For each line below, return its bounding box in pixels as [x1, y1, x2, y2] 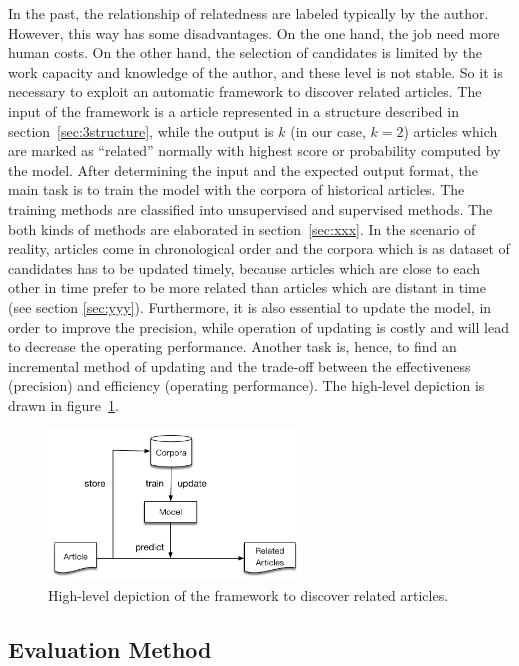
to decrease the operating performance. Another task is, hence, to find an [8, 336, 457, 357]
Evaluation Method [8, 633, 212, 664]
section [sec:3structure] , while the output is [8, 120, 274, 141]
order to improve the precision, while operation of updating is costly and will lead [8, 316, 509, 337]
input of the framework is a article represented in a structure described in [8, 100, 459, 121]
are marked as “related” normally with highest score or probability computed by [8, 140, 501, 161]
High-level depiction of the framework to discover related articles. [48, 584, 449, 605]
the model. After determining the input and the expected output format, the [8, 159, 478, 180]
